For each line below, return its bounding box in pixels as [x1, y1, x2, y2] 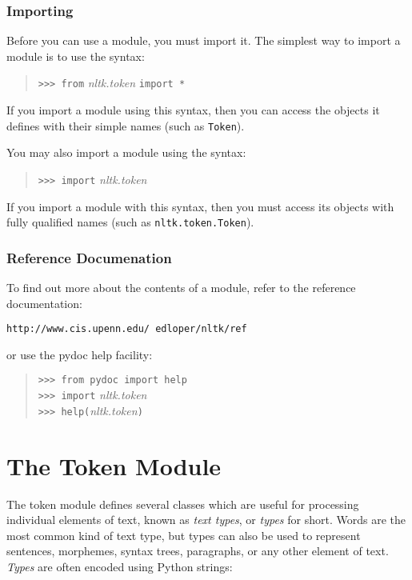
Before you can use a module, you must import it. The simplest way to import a [6, 32, 401, 49]
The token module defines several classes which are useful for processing [6, 495, 359, 512]
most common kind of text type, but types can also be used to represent [6, 526, 361, 543]
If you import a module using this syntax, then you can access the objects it [6, 102, 380, 118]
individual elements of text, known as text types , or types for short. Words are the [6, 511, 406, 528]
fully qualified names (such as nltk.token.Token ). [6, 214, 254, 230]
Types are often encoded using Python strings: [6, 558, 233, 574]
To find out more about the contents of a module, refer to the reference [6, 279, 356, 296]
